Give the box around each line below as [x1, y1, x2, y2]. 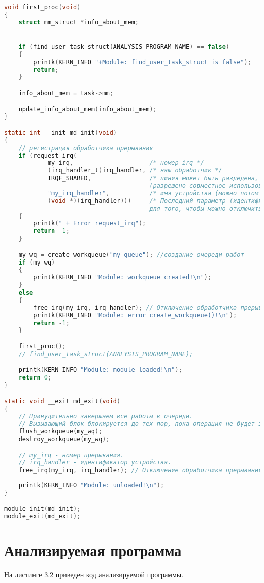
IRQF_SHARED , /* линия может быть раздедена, [47, 174, 259, 182]
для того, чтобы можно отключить [149, 205, 262, 212]
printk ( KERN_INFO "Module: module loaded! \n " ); [18, 366, 182, 374]
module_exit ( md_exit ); [4, 513, 81, 520]
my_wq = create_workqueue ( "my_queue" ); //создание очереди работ [18, 251, 244, 258]
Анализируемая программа [4, 540, 182, 561]
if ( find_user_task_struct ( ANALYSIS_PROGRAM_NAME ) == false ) [18, 43, 229, 50]
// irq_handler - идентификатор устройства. [18, 459, 172, 467]
